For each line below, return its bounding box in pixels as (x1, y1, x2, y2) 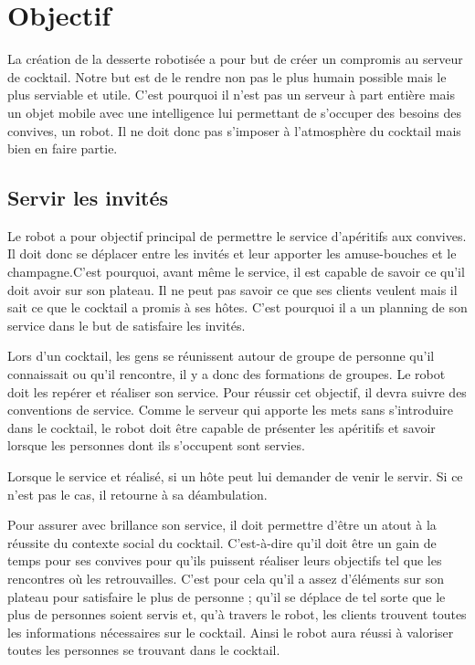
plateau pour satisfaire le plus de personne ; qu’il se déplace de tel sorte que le (7, 586, 446, 606)
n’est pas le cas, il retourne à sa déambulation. (7, 484, 268, 503)
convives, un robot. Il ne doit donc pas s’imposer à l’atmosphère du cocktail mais (7, 121, 461, 140)
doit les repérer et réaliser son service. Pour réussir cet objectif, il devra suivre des (7, 382, 467, 401)
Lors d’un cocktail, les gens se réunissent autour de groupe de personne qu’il (7, 346, 435, 365)
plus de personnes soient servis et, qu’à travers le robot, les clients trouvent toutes (7, 605, 467, 624)
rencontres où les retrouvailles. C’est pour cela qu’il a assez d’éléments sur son (7, 568, 445, 587)
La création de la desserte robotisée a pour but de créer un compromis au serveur (7, 49, 463, 69)
